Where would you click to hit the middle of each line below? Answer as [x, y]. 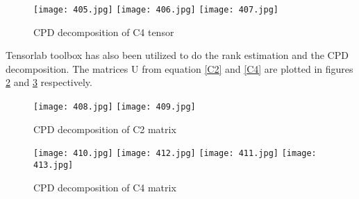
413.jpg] [53, 165]
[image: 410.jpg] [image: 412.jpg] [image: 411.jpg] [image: [175, 154]
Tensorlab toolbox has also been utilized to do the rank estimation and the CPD [177, 55]
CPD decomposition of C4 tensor [104, 32]
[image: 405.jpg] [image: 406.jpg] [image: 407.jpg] [156, 10]
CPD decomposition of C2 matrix [105, 129]
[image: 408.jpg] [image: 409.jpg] [115, 107]
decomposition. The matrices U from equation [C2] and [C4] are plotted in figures [179, 68]
